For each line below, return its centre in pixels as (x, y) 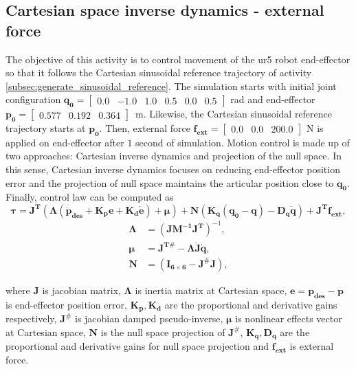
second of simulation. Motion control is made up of (243, 142)
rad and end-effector (273, 99)
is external (312, 346)
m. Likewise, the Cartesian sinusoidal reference (234, 114)
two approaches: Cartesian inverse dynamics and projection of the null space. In (174, 156)
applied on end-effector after (65, 142)
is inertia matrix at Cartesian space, (211, 290)
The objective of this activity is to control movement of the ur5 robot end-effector (178, 59)
